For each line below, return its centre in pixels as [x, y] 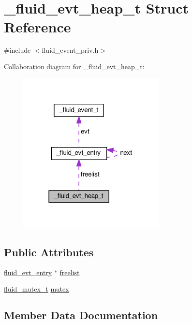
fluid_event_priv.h [70, 50]
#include [17, 50]
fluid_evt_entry [28, 272]
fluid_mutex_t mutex [37, 288]
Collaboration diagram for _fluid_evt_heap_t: [74, 66]
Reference [37, 27]
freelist [70, 272]
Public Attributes [49, 252]
